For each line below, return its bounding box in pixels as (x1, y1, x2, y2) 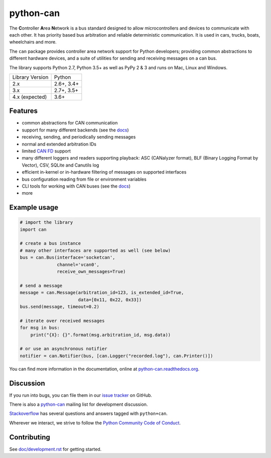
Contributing (9, 433, 50, 441)
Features (9, 107, 38, 115)
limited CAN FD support (22, 148, 71, 154)
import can (20, 226, 47, 232)
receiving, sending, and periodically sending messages (22, 134, 136, 140)
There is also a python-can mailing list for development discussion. (9, 401, 148, 407)
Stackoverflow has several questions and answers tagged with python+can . (9, 410, 168, 416)
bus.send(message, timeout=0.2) (20, 304, 100, 310)
